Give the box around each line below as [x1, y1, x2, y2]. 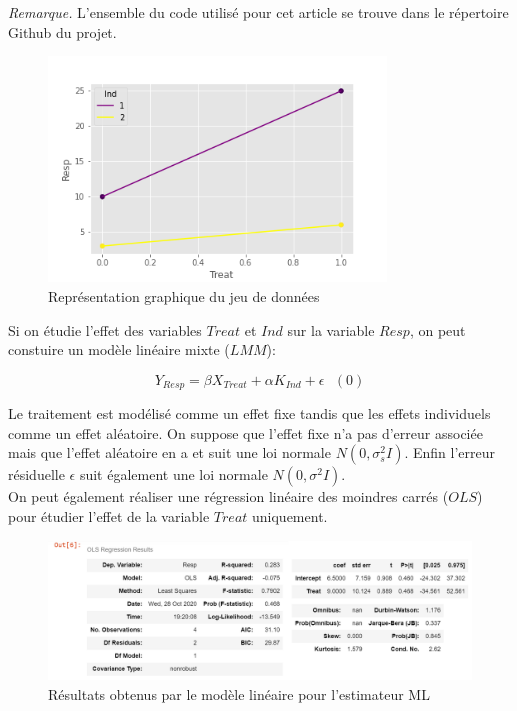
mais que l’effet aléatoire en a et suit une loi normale [8, 442, 331, 463]
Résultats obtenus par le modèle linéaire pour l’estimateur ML [48, 684, 430, 705]
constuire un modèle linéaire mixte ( [8, 339, 230, 360]
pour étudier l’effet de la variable [8, 505, 210, 526]
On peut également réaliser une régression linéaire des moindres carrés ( [8, 486, 449, 507]
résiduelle [8, 464, 65, 485]
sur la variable [287, 319, 375, 340]
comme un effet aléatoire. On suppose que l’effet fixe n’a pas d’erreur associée [8, 422, 483, 443]
